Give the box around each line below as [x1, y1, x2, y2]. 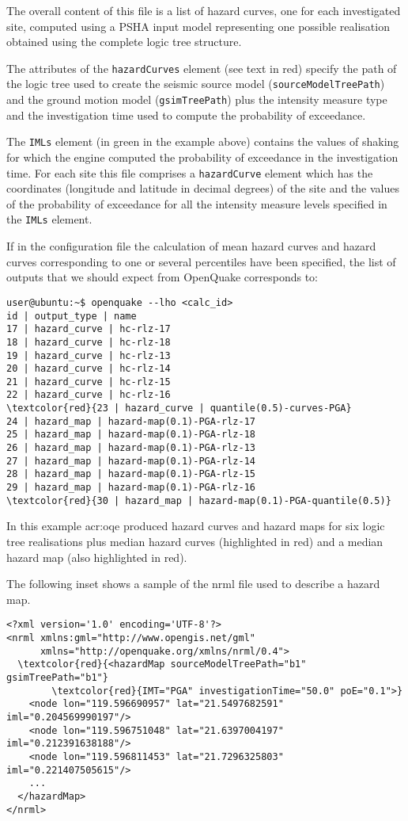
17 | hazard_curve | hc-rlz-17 [6, 323, 171, 335]
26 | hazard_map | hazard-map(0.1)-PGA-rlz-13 [6, 442, 255, 454]
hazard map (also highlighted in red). [6, 548, 187, 565]
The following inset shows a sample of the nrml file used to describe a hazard [6, 575, 380, 592]
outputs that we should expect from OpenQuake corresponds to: [6, 269, 319, 285]
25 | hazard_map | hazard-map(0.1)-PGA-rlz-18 [6, 429, 255, 441]
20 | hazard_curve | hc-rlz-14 [6, 363, 171, 375]
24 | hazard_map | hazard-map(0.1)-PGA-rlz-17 [6, 415, 255, 427]
